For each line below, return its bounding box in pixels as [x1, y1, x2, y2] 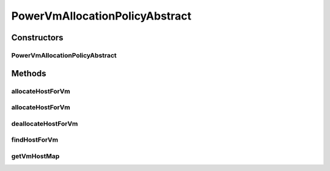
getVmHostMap [11, 151, 60, 160]
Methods [11, 68, 46, 79]
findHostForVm [11, 136, 58, 144]
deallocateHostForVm [11, 119, 78, 128]
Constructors [11, 32, 64, 43]
